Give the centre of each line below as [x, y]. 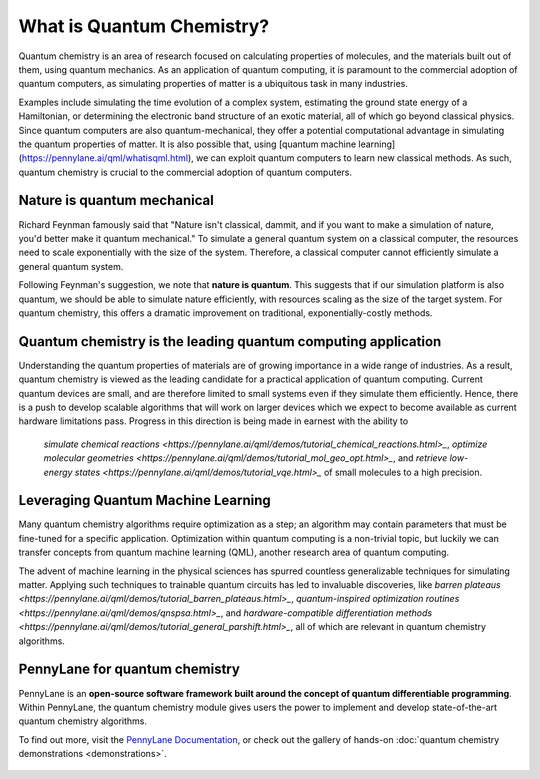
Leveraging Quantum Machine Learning [145, 500]
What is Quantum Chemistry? [144, 26]
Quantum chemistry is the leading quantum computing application [230, 341]
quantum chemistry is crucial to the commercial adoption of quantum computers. [185, 172]
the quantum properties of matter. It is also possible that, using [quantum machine [187, 144]
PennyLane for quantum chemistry [129, 669]
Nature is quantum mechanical [116, 200]
